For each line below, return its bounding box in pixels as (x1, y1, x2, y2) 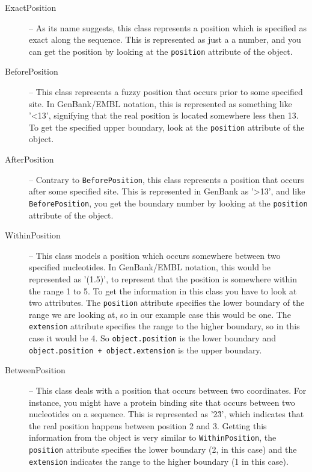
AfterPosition (5, 153, 54, 166)
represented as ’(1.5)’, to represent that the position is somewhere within (29, 272, 297, 285)
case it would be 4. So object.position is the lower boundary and (29, 332, 276, 344)
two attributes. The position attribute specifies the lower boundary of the (29, 296, 305, 309)
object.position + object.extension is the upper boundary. (29, 343, 262, 356)
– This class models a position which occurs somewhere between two (29, 249, 281, 261)
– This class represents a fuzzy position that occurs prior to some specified (29, 85, 303, 98)
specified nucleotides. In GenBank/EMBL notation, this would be (29, 261, 271, 273)
